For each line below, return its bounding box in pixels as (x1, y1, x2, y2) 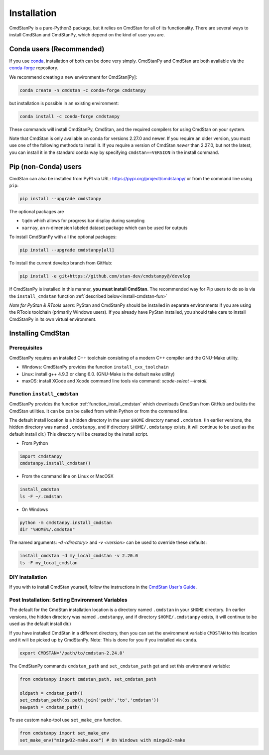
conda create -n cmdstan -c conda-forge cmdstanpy (19, 87, 146, 93)
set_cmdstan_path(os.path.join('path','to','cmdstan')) (19, 697, 159, 703)
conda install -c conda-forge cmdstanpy (19, 114, 120, 119)
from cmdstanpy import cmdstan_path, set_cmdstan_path (19, 676, 156, 682)
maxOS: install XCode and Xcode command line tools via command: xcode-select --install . (21, 378, 208, 383)
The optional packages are (9, 209, 64, 214)
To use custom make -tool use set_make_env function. (9, 717, 122, 723)
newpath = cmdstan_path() (19, 704, 83, 710)
